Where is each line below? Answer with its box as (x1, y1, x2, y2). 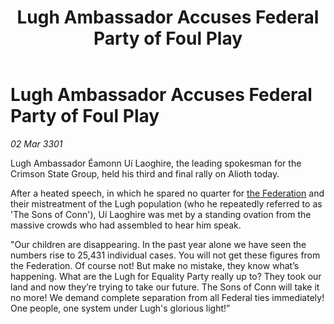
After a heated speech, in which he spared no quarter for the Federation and (10, 187, 325, 199)
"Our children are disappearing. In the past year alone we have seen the (10, 238, 307, 250)
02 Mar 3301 (10, 137, 63, 150)
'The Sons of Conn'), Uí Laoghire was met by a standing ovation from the (10, 208, 312, 220)
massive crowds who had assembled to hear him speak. (10, 219, 242, 231)
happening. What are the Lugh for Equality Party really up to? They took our (10, 270, 322, 282)
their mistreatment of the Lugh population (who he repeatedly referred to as (10, 197, 323, 210)
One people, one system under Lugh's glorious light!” (10, 302, 231, 314)
